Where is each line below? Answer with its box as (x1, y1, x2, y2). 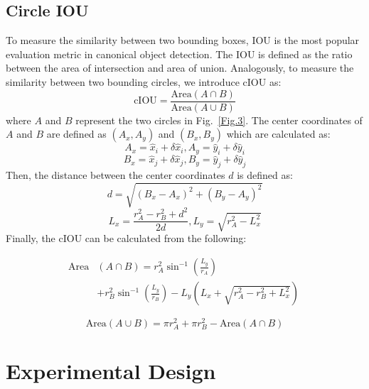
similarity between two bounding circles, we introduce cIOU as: (6, 74, 282, 89)
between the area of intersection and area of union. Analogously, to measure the (6, 60, 354, 75)
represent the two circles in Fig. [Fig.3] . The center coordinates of (75, 112, 363, 127)
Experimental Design (6, 356, 216, 385)
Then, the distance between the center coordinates (6, 168, 225, 182)
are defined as (46, 126, 107, 141)
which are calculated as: (226, 126, 331, 141)
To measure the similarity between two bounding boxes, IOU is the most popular (6, 33, 360, 48)
